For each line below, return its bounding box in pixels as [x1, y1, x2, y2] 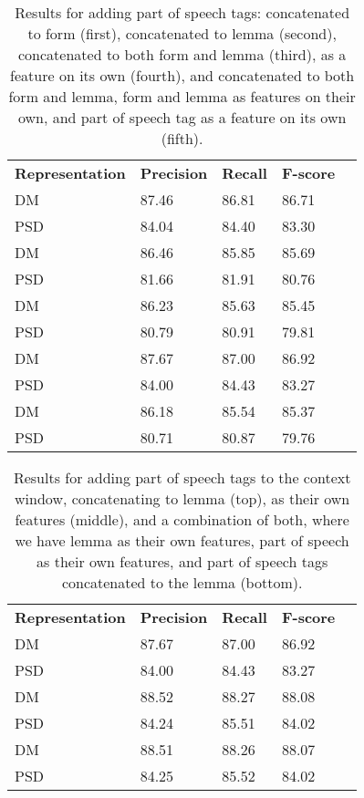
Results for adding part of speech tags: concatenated [15, 2, 350, 23]
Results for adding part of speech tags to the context [13, 467, 351, 488]
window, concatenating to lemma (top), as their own [15, 488, 350, 509]
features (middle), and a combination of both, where [15, 509, 349, 530]
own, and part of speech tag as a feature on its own [17, 107, 347, 128]
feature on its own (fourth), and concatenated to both [10, 65, 355, 86]
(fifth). [161, 128, 203, 149]
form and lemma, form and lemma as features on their [8, 86, 356, 107]
